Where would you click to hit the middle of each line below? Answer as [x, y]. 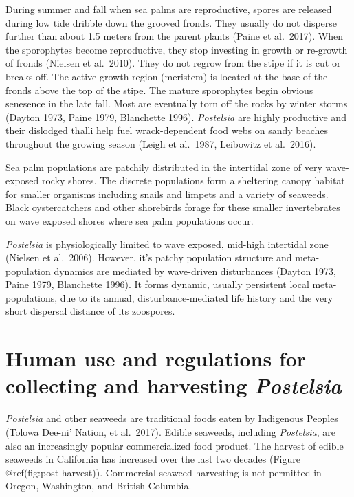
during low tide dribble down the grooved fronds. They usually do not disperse [172, 22]
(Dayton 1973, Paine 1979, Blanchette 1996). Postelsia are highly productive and [176, 117]
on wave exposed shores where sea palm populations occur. [130, 220]
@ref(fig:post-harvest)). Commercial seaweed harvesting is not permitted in [164, 472]
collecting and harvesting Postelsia [174, 386]
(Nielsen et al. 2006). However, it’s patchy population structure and [149, 257]
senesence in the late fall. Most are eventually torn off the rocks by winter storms [177, 103]
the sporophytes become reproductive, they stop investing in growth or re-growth [177, 49]
